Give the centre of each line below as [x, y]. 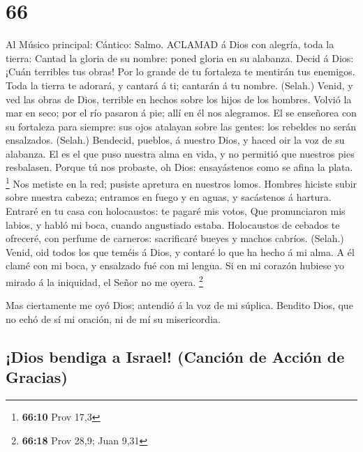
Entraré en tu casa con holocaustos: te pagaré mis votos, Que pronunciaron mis [176, 210]
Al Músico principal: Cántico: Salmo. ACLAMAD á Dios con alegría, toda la [170, 44]
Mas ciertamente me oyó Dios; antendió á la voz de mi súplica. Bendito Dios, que [179, 305]
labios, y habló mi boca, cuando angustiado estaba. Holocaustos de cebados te [173, 224]
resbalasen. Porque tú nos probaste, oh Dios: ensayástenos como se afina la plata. [179, 167]
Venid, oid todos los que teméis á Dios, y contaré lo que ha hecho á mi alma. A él [180, 251]
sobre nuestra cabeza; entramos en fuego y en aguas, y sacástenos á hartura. [169, 197]
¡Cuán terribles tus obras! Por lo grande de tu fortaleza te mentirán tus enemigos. [180, 71]
